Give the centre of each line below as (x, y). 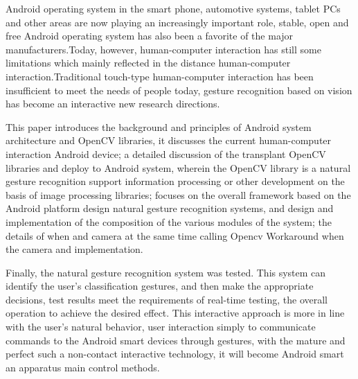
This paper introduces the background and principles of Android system (159, 126)
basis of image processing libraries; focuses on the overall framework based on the (178, 194)
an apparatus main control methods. (83, 367)
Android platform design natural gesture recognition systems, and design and (170, 208)
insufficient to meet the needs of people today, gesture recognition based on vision (179, 90)
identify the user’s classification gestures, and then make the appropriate (160, 286)
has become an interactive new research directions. (113, 104)
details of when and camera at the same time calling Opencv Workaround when (175, 235)
